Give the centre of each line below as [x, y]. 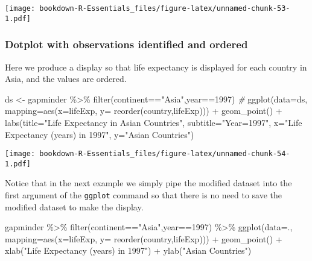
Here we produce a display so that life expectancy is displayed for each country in [156, 67]
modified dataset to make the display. [74, 206]
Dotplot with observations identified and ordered [126, 44]
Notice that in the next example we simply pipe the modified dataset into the [148, 183]
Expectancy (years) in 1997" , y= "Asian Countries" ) [100, 134]
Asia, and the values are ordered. [66, 79]
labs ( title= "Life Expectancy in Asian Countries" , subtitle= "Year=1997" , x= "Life [154, 122]
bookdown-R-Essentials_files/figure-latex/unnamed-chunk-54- [165, 154]
